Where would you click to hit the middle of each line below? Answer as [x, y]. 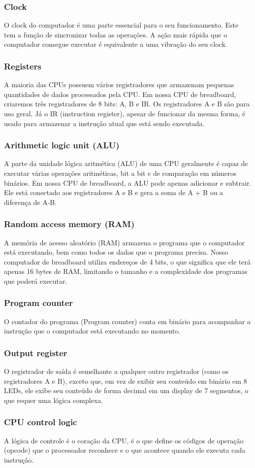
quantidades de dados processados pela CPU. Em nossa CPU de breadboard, [120, 94]
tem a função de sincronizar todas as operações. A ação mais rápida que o [116, 34]
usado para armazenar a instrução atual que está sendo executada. [104, 123]
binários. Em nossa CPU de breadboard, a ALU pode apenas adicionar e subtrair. [128, 183]
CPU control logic [41, 422]
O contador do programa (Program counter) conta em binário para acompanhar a [127, 321]
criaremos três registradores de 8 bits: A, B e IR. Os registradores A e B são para [127, 104]
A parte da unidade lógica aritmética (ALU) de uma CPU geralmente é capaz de [126, 163]
